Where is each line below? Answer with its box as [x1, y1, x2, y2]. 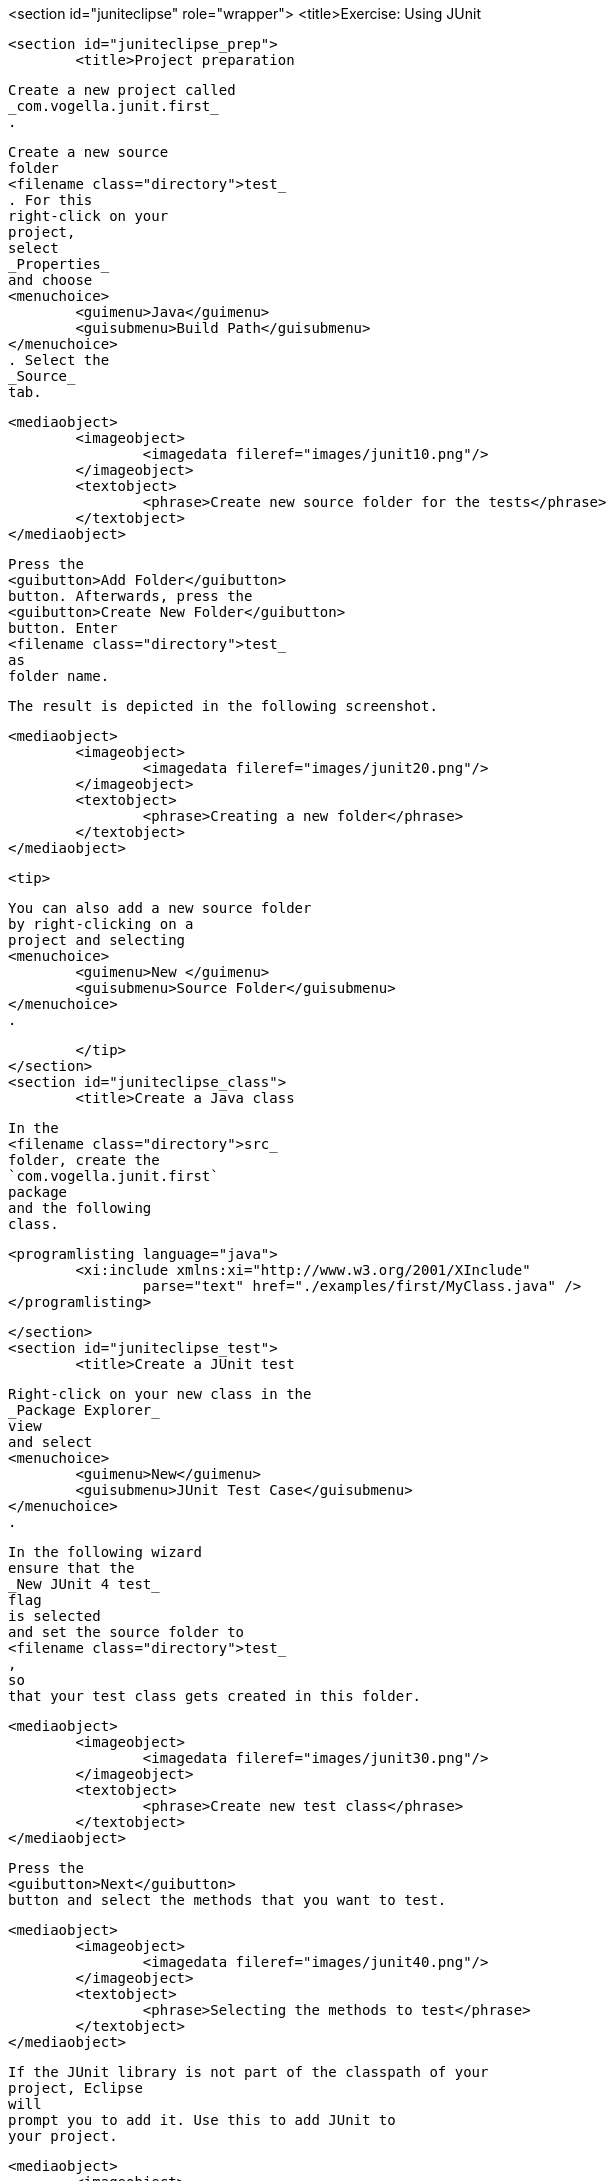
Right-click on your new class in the [8, 1386, 312, 1402]
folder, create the [8, 1152, 160, 1168]
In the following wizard [8, 1544, 202, 1560]
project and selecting [8, 932, 186, 948]
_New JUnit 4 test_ [8, 1576, 160, 1592]
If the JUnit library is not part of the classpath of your [8, 2064, 489, 2080]
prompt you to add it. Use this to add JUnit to [8, 2112, 396, 2128]
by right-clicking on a [8, 916, 194, 932]
